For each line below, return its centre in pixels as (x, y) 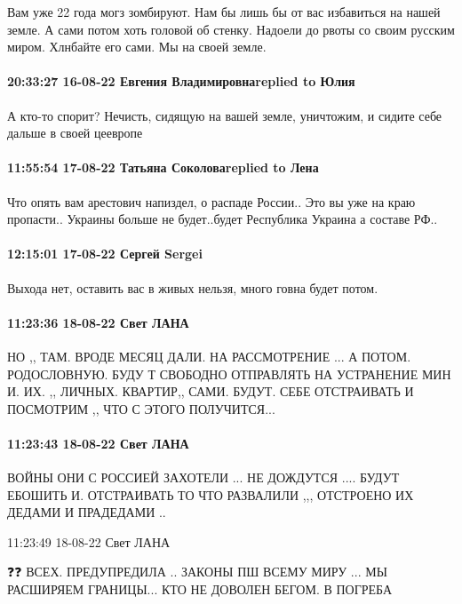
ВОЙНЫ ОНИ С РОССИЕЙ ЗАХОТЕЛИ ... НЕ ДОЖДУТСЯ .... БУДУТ (203, 477)
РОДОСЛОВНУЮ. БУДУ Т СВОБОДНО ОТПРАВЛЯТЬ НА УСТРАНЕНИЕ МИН (229, 374)
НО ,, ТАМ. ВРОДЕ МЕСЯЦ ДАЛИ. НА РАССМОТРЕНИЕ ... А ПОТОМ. (209, 356)
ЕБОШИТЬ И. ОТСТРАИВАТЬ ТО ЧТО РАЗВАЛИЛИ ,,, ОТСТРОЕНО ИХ (211, 494)
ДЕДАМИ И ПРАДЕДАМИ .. (87, 512)
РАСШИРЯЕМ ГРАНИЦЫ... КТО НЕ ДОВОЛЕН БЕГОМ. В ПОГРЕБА (200, 589)
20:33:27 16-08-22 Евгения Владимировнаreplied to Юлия (181, 81)
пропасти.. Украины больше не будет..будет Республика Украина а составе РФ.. (223, 219)
